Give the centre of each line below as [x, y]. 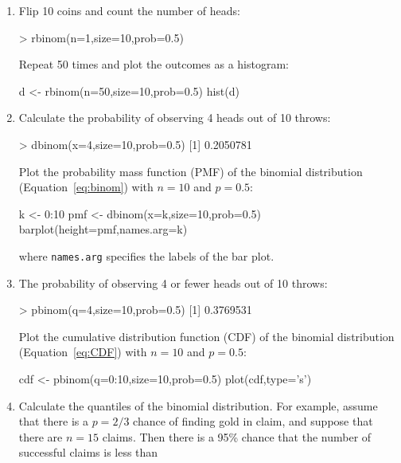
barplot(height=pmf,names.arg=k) [103, 229]
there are [41, 436]
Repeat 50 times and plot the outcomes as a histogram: [154, 64]
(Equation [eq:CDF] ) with [83, 352]
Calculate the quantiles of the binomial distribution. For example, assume [198, 405]
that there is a [54, 421]
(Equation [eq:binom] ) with [86, 187]
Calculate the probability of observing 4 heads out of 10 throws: [175, 118]
